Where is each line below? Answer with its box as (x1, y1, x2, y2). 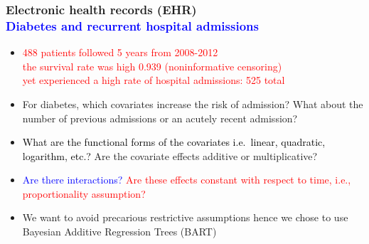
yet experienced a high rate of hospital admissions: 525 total (22, 73, 285, 87)
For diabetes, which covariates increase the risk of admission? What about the (22, 96, 363, 111)
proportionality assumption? (22, 186, 146, 201)
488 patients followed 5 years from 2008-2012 (22, 45, 218, 60)
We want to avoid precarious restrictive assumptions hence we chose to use (22, 210, 348, 225)
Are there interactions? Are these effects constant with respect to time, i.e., (22, 172, 351, 187)
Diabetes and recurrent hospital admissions (6, 16, 259, 34)
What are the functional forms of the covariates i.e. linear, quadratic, (22, 134, 326, 149)
